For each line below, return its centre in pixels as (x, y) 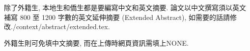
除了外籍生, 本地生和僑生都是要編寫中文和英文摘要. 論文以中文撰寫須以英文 (125, 7)
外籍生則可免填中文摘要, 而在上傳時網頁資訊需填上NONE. (96, 42)
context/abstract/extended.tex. (63, 26)
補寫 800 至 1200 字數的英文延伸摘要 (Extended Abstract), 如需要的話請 (117, 17)
